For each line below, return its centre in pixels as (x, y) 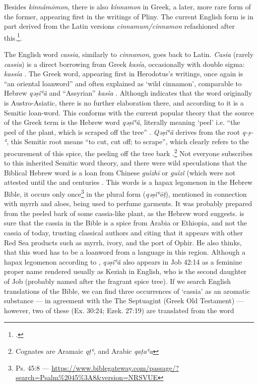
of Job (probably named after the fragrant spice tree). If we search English (118, 281)
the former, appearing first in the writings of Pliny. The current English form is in (129, 16)
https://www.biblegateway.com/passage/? (115, 367)
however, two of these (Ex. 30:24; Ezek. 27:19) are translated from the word (119, 310)
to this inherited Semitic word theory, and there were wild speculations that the (126, 163)
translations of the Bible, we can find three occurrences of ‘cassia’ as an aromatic (127, 291)
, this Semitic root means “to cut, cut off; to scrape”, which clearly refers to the (128, 141)
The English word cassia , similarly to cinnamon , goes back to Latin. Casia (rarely (129, 54)
